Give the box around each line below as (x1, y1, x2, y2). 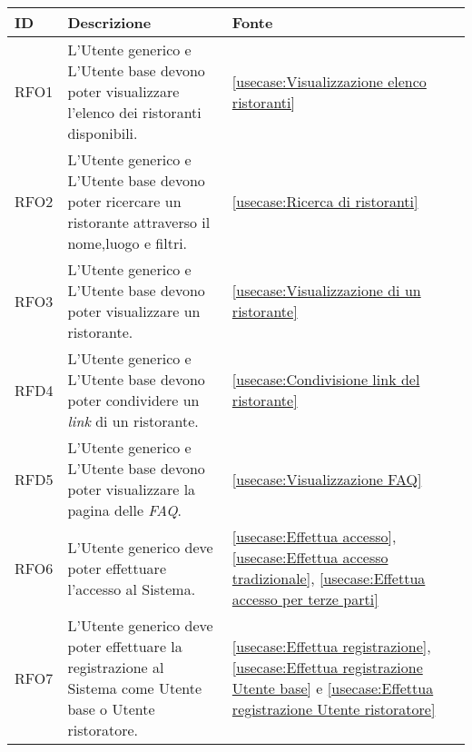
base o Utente (67, 698, 155, 719)
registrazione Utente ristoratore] (231, 698, 436, 719)
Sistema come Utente (67, 678, 202, 698)
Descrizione (67, 12, 152, 33)
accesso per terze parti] (231, 589, 379, 609)
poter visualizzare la (67, 479, 196, 500)
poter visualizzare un (67, 301, 201, 322)
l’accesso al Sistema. (67, 578, 196, 599)
